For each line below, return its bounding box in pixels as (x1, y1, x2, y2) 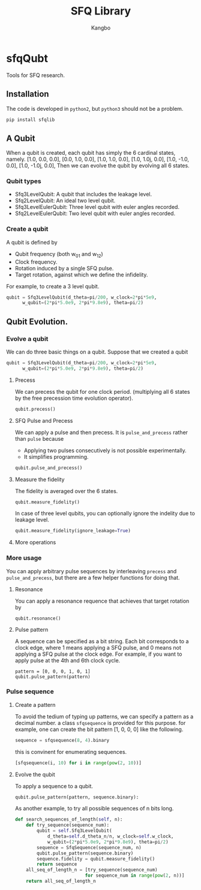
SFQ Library (70, 4, 131, 18)
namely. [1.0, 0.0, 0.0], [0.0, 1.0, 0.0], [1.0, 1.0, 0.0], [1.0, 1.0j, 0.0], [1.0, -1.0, (6, 155, 190, 163)
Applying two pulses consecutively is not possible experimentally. (23, 447, 187, 454)
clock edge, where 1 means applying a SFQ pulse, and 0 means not (14, 644, 181, 651)
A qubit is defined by (6, 238, 58, 246)
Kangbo (91, 24, 111, 31)
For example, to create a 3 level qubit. (6, 282, 100, 290)
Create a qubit (6, 225, 49, 233)
